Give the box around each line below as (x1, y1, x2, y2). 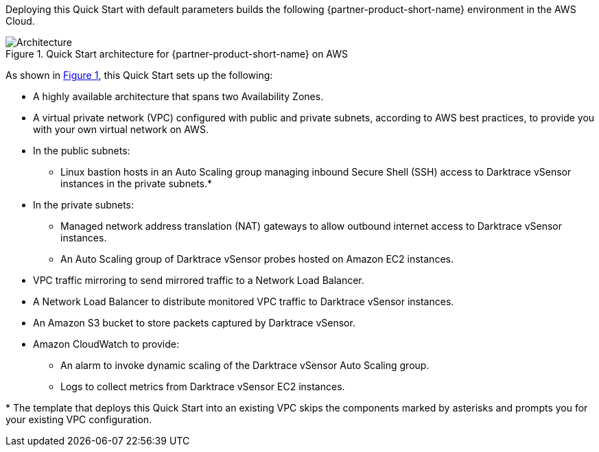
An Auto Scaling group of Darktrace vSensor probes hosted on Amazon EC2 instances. (60, 253, 454, 265)
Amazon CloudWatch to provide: (33, 338, 179, 350)
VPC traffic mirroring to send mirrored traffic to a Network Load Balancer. (33, 274, 364, 286)
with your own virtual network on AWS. (33, 123, 209, 135)
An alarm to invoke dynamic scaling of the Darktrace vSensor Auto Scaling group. (60, 359, 430, 371)
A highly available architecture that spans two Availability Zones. (33, 91, 324, 102)
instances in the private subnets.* (60, 178, 213, 189)
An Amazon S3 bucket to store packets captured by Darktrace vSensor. (33, 317, 355, 329)
